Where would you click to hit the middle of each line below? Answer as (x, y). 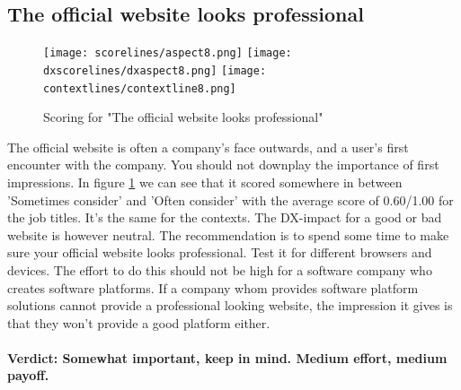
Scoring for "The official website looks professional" (183, 117)
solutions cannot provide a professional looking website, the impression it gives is (230, 305)
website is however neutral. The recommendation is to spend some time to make (228, 234)
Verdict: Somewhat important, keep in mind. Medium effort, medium (227, 357)
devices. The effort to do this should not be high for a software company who (220, 269)
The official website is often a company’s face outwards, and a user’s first (208, 147)
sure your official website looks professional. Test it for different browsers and (220, 252)
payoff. (28, 375)
